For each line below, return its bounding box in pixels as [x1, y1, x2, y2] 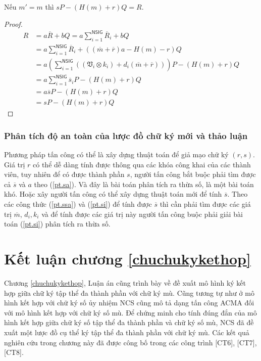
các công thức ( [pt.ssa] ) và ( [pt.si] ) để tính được [4, 199, 152, 209]
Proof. [4, 18, 23, 29]
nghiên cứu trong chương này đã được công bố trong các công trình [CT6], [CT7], [4, 337, 257, 347]
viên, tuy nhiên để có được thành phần [4, 169, 125, 179]
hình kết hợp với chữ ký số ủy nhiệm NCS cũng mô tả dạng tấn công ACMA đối [4, 297, 254, 308]
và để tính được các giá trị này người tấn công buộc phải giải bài [41, 208, 243, 219]
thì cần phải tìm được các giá [160, 199, 251, 209]
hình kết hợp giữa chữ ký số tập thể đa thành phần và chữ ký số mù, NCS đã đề [4, 317, 254, 328]
